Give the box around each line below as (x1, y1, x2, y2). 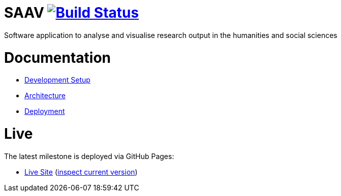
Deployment (24, 107, 65, 116)
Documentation (4, 49, 111, 66)
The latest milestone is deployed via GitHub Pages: (4, 151, 174, 161)
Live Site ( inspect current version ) (24, 167, 138, 176)
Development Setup (24, 75, 90, 85)
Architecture (24, 91, 66, 100)
